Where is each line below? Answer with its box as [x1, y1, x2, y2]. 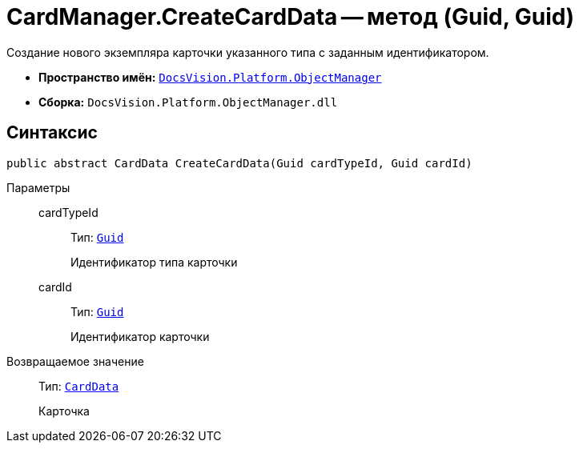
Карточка [38, 403, 90, 418]
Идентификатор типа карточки [70, 255, 238, 269]
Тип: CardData [38, 379, 119, 393]
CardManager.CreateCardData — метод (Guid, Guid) [6, 3, 574, 30]
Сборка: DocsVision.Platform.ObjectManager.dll [38, 94, 338, 109]
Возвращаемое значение [6, 354, 144, 368]
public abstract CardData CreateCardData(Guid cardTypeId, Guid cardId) [6, 156, 472, 170]
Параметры [6, 180, 70, 194]
